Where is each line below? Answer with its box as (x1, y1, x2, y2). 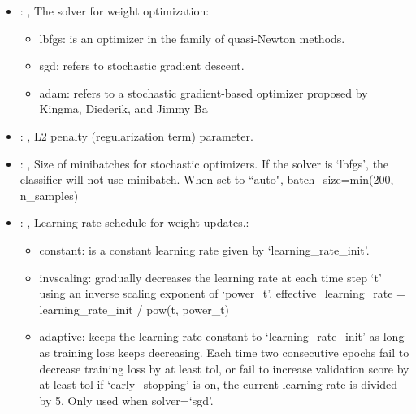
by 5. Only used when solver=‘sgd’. (39, 391, 214, 408)
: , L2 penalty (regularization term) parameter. (19, 127, 253, 144)
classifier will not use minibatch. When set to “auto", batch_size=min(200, (19, 171, 394, 188)
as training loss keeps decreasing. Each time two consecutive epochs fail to (39, 343, 409, 360)
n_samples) (19, 186, 79, 203)
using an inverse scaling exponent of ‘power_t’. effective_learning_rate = (39, 285, 405, 302)
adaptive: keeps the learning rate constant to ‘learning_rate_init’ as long (39, 328, 405, 345)
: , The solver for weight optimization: (19, 2, 210, 19)
